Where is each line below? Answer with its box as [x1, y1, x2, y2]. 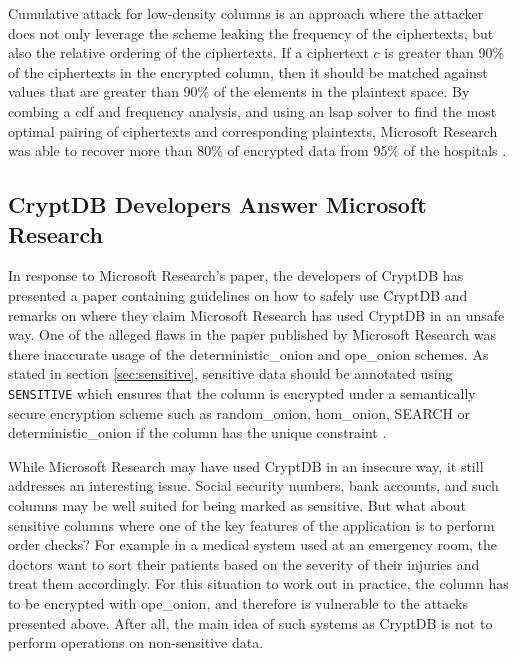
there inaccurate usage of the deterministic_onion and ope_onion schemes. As [8, 343, 489, 364]
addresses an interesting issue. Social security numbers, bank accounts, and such [8, 475, 499, 496]
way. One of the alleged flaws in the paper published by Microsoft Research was [8, 324, 496, 345]
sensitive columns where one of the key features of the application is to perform [8, 514, 495, 535]
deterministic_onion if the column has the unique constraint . [8, 422, 387, 443]
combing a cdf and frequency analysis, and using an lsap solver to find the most [8, 100, 497, 121]
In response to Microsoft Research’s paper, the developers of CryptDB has [8, 265, 464, 286]
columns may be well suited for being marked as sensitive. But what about [8, 494, 466, 515]
